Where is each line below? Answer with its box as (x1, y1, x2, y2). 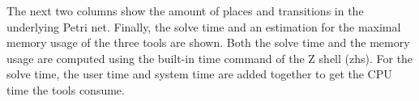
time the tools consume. (6, 81, 125, 98)
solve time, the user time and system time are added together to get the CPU (6, 65, 392, 82)
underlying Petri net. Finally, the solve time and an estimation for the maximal (6, 18, 401, 35)
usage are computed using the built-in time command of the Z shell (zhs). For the (6, 49, 413, 66)
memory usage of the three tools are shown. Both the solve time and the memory (6, 34, 410, 51)
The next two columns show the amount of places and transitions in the (6, 2, 364, 19)
